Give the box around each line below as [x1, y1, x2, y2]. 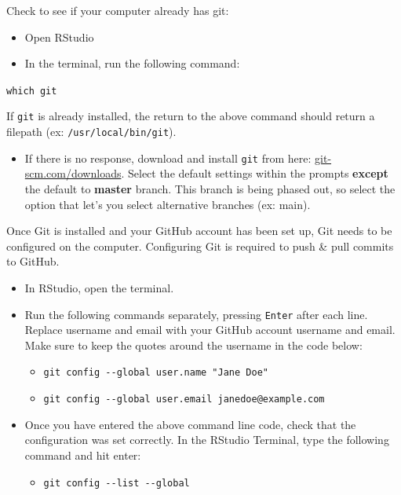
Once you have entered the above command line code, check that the [24, 416, 356, 432]
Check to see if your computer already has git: [6, 2, 229, 18]
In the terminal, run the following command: [24, 55, 240, 71]
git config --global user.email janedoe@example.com [43, 394, 325, 405]
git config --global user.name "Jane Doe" [43, 367, 268, 379]
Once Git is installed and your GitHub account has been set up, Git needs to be [6, 222, 392, 239]
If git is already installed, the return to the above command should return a [6, 108, 375, 124]
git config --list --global [43, 477, 190, 489]
